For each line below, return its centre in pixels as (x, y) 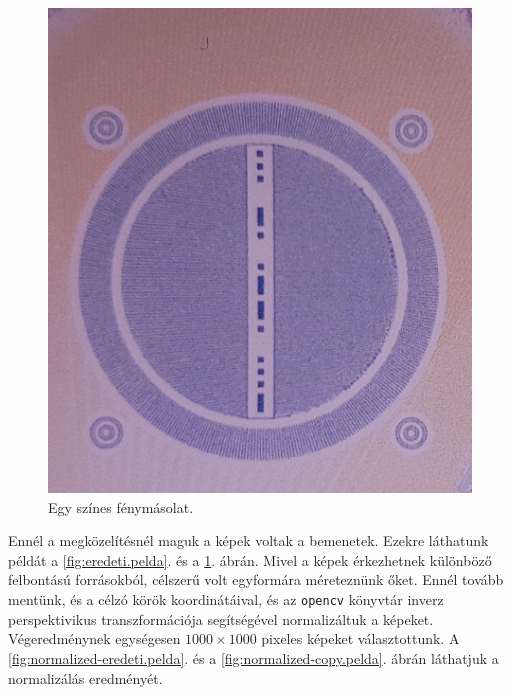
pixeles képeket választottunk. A (360, 638)
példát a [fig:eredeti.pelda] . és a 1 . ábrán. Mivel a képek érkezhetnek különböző (250, 559)
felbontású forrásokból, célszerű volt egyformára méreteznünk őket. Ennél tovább (256, 579)
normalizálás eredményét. (85, 677)
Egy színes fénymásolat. (121, 506)
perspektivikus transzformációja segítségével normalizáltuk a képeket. (221, 618)
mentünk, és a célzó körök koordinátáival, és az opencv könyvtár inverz (226, 599)
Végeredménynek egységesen (94, 638)
